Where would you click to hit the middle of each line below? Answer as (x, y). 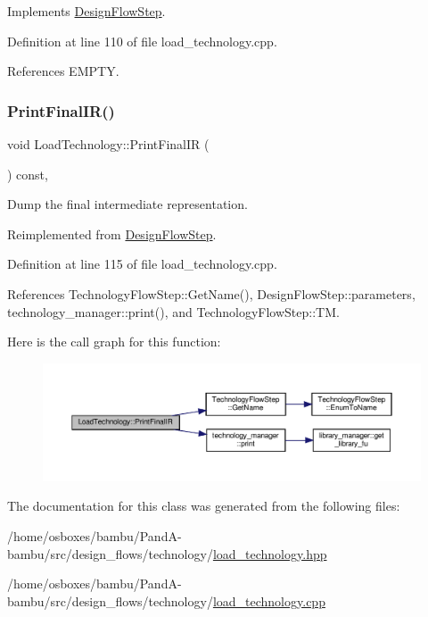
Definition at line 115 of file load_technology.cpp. (142, 264)
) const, (28, 174)
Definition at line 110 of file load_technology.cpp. (142, 41)
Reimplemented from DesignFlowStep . (112, 233)
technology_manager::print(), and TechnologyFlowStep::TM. (173, 311)
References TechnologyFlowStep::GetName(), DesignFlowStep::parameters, (211, 293)
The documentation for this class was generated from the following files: (204, 506)
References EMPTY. (63, 71)
